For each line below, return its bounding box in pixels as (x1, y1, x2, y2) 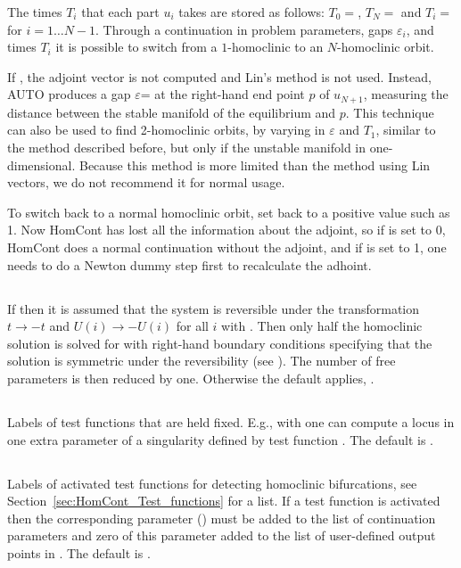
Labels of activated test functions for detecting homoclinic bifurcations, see (7, 473, 417, 492)
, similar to (375, 120, 436, 139)
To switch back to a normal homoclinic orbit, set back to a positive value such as (7, 202, 450, 221)
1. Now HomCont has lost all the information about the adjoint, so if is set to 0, (7, 220, 446, 239)
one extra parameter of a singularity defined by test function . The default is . (7, 430, 433, 449)
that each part (81, 3, 160, 21)
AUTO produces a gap (7, 85, 131, 103)
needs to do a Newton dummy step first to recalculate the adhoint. (7, 255, 372, 274)
